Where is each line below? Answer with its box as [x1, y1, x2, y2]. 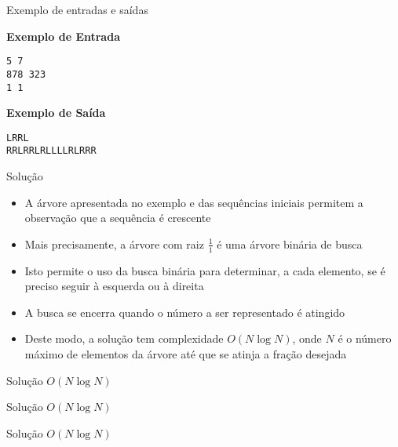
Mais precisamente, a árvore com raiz [24, 235, 204, 252]
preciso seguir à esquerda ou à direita [24, 278, 204, 294]
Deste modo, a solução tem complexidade [24, 330, 224, 347]
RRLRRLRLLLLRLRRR [6, 145, 97, 157]
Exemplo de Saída [6, 104, 106, 121]
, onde [292, 330, 322, 347]
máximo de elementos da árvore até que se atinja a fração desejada [24, 346, 347, 362]
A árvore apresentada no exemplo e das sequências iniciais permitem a [24, 194, 363, 210]
